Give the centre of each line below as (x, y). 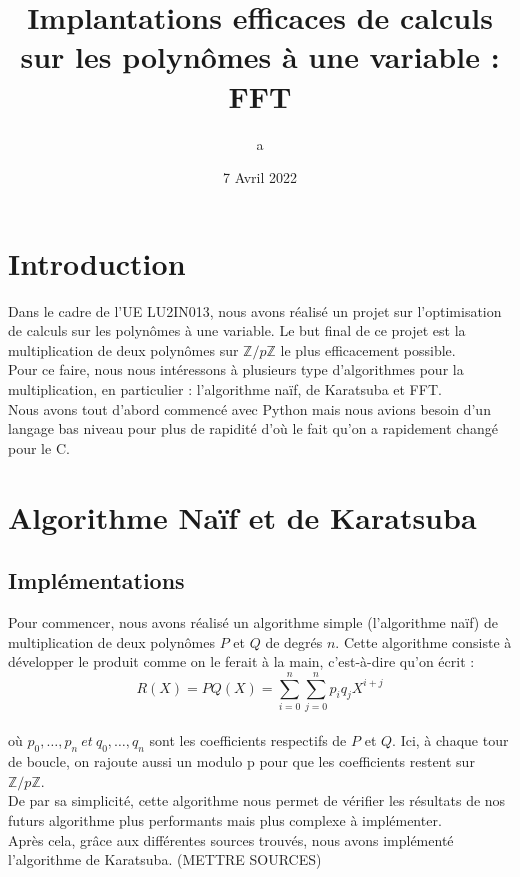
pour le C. (39, 447)
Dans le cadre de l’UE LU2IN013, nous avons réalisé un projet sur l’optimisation (255, 310)
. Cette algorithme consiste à (423, 641)
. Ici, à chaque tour (450, 740)
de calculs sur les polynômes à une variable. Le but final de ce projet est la (237, 330)
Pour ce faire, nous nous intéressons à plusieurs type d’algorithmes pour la (236, 369)
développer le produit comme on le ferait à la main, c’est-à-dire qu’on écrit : (241, 661)
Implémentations (96, 580)
